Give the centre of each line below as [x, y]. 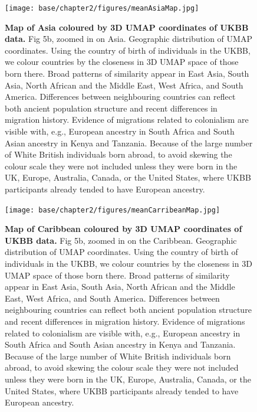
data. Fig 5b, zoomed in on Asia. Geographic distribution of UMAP [128, 39]
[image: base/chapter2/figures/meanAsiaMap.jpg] [102, 8]
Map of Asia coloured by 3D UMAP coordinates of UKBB [127, 27]
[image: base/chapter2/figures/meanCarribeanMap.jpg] [113, 210]
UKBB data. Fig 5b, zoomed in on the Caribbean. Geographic [121, 240]
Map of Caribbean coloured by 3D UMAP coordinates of [123, 229]
